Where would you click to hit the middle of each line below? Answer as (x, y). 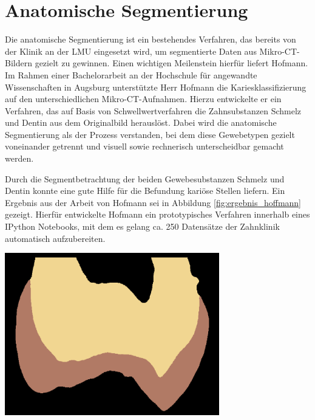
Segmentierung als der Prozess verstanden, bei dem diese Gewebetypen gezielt (150, 134)
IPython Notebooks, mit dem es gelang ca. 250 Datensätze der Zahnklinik (142, 226)
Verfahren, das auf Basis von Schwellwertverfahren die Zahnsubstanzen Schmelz (153, 110)
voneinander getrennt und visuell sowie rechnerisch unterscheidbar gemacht (144, 146)
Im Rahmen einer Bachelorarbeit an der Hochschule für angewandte (131, 74)
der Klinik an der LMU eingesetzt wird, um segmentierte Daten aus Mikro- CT (151, 51)
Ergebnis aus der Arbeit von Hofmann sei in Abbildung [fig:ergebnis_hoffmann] (153, 202)
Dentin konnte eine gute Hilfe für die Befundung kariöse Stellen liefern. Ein (145, 191)
